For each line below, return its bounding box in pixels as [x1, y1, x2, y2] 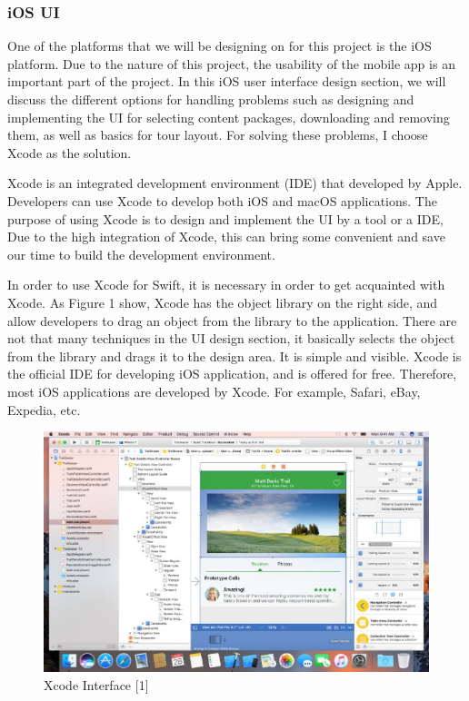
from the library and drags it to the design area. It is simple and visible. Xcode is [7, 346, 462, 365]
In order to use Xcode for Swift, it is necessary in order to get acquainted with [7, 275, 445, 294]
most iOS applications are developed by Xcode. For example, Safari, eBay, [7, 381, 421, 400]
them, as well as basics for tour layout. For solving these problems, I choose [7, 125, 428, 144]
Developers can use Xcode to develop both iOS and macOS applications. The [7, 191, 437, 210]
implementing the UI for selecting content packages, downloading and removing [7, 107, 450, 126]
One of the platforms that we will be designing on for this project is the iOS [7, 36, 432, 55]
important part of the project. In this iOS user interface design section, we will [7, 72, 446, 91]
